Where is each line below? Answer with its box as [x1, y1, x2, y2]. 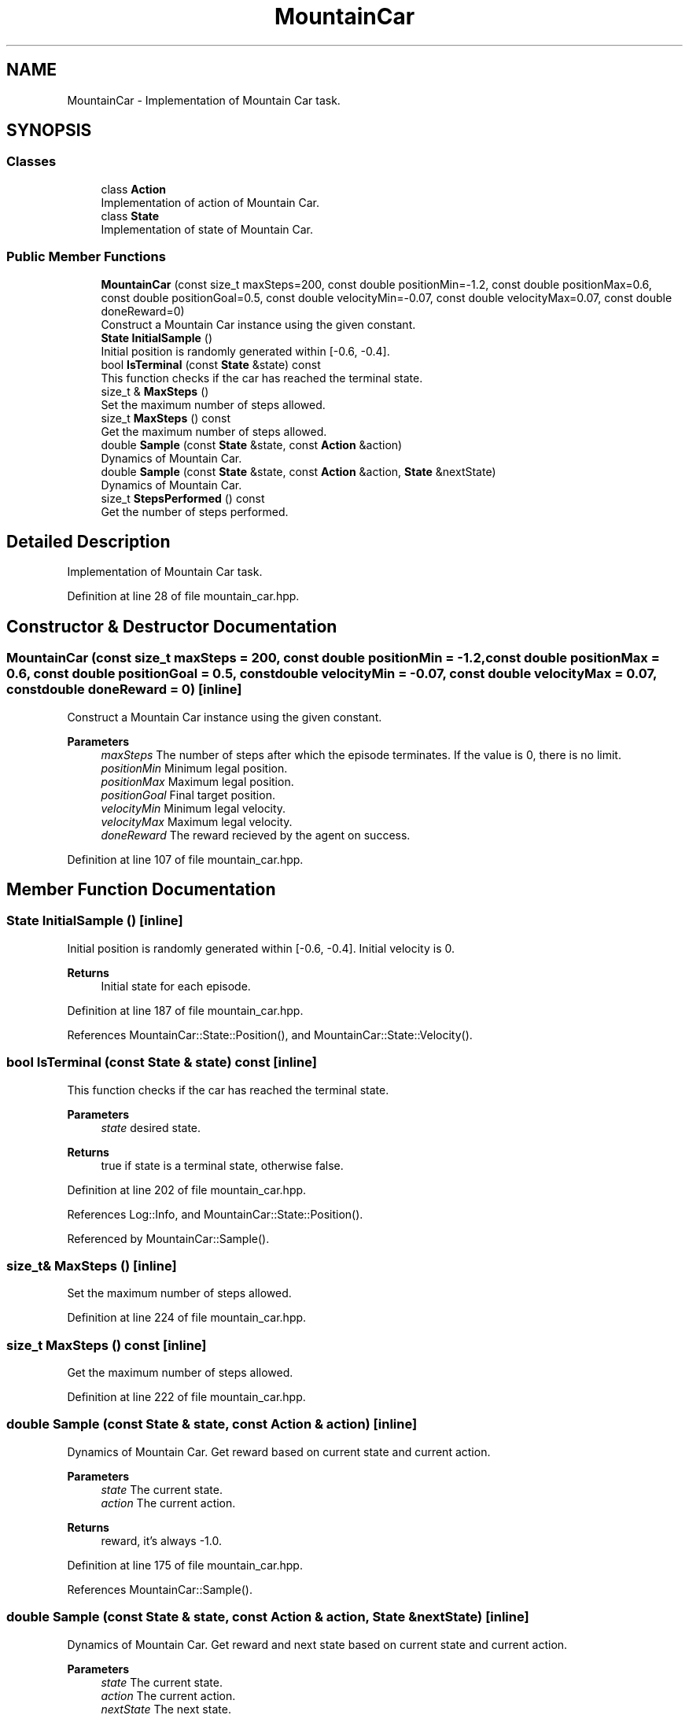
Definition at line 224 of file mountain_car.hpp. [67, 1311, 307, 1325]
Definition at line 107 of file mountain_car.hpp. [67, 852, 304, 866]
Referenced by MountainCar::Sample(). [67, 1231, 270, 1245]
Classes [6, 153, 57, 170]
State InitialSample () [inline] [6, 913, 183, 929]
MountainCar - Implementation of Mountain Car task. [67, 93, 341, 107]
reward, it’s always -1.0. [101, 1533, 222, 1547]
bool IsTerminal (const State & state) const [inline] [6, 1054, 317, 1071]
